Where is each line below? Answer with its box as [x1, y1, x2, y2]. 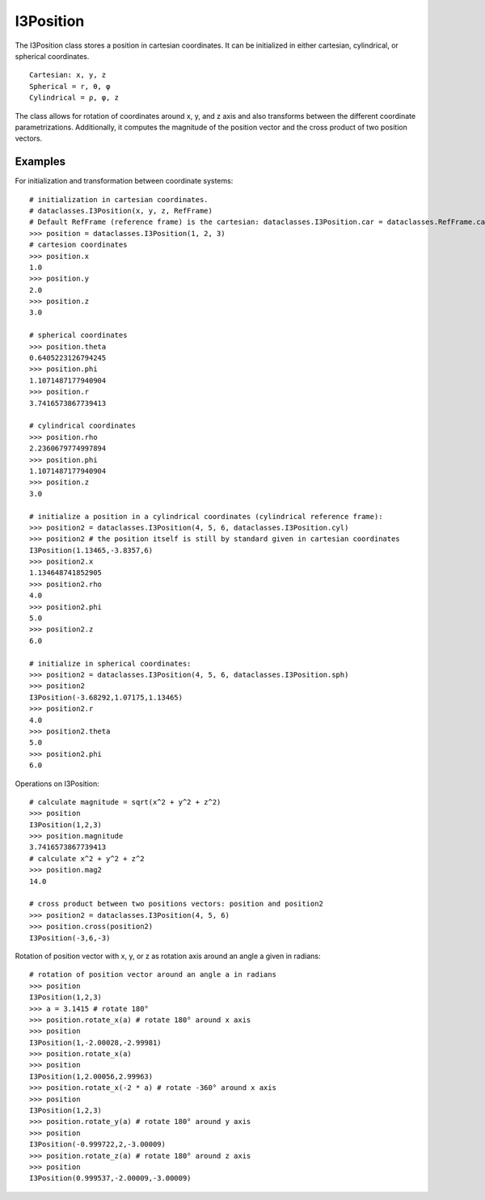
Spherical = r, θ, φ [29, 82, 111, 91]
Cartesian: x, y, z [29, 70, 107, 80]
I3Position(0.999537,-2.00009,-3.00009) [29, 1173, 192, 1183]
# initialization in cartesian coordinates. [29, 195, 209, 204]
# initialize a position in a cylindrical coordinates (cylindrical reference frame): [29, 512, 383, 521]
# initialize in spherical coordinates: [29, 659, 192, 668]
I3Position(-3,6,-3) [29, 933, 111, 942]
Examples [15, 154, 66, 169]
